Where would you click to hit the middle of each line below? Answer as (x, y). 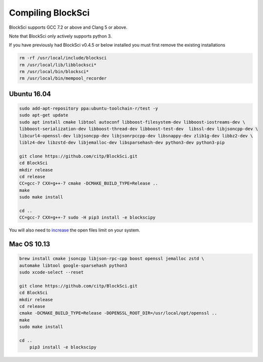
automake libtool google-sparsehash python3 (73, 265)
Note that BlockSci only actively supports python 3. (60, 36)
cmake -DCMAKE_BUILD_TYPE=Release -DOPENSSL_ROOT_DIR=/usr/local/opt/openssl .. (118, 313)
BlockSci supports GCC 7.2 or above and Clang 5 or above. (68, 27)
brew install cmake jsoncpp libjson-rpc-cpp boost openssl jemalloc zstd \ (112, 259)
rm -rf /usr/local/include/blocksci (63, 58)
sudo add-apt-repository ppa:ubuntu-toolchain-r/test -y (89, 109)
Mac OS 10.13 (30, 244)
